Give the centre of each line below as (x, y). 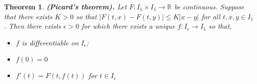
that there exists (28, 16)
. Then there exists (33, 26)
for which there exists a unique (128, 26)
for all (211, 16)
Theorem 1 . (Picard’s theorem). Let (65, 6)
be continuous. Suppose (209, 6)
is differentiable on (50, 42)
